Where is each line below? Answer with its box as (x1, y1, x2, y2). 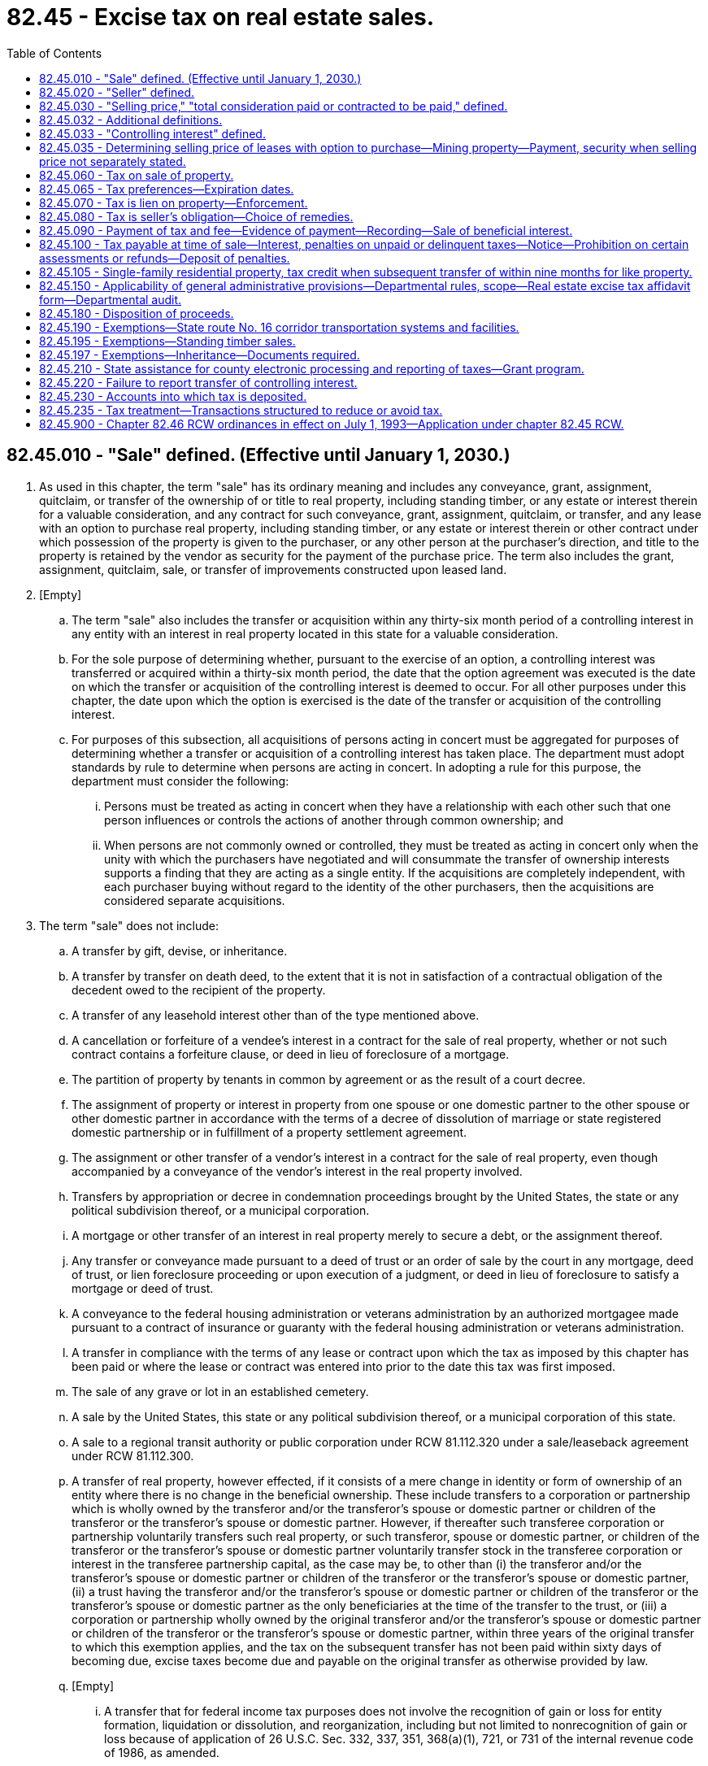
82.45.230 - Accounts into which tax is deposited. (39, 389, 307, 403)
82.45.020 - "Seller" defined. (39, 85, 195, 99)
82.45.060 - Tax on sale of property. (39, 167, 234, 182)
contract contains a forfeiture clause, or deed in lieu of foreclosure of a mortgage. (72, 1046, 510, 1061)
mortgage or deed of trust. (72, 1281, 214, 1295)
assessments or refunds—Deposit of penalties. (39, 250, 290, 265)
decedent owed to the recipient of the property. (72, 982, 326, 997)
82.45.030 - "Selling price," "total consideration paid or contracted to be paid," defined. (39, 98, 508, 113)
